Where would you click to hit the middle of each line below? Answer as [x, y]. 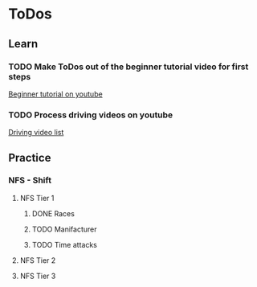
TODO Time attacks [65, 244]
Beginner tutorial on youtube [55, 94]
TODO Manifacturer [64, 229]
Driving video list [36, 133]
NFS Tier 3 [38, 276]
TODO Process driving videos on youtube [91, 115]
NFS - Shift [30, 180]
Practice [30, 158]
